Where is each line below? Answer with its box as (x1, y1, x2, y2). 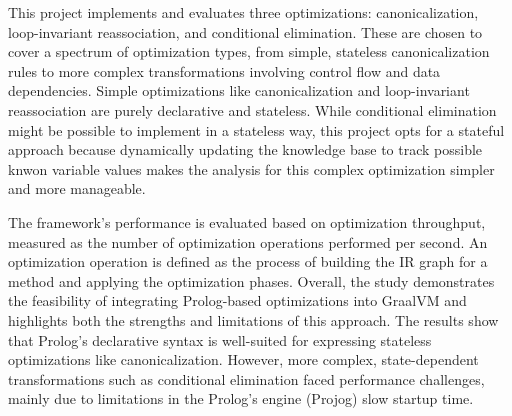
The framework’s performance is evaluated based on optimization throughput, (8, 211, 486, 232)
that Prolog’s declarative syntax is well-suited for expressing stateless (8, 329, 432, 350)
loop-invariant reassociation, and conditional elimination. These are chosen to (8, 21, 483, 42)
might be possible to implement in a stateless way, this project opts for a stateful (8, 119, 505, 140)
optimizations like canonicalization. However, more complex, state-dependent (8, 349, 479, 370)
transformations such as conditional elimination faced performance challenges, (8, 368, 485, 389)
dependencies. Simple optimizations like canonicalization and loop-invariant (8, 80, 470, 101)
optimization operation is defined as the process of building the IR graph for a (8, 251, 488, 272)
